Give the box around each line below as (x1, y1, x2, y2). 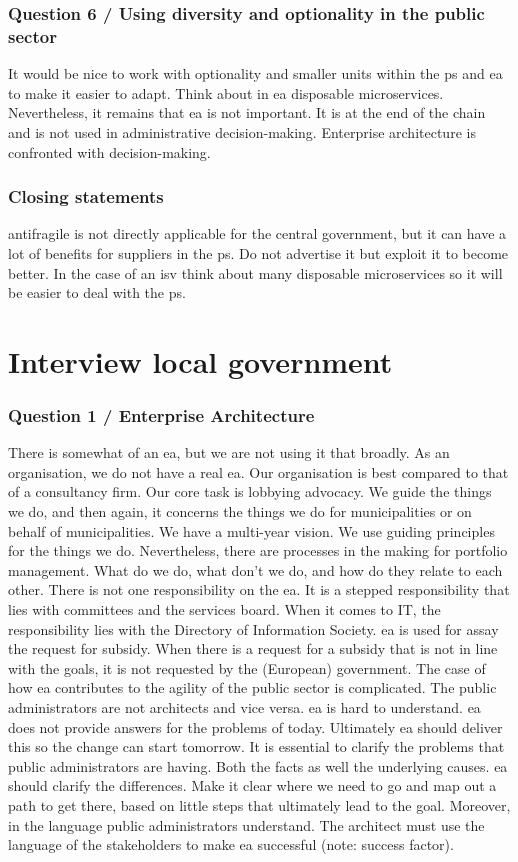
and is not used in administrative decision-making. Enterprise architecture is (8, 121, 476, 142)
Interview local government (8, 340, 393, 381)
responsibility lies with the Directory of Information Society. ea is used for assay (8, 618, 499, 639)
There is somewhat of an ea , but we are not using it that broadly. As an (8, 442, 450, 463)
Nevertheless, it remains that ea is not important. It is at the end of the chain (8, 102, 486, 123)
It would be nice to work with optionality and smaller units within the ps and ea (8, 63, 503, 84)
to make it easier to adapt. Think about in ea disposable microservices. (8, 82, 444, 103)
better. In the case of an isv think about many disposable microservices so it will (8, 262, 503, 283)
